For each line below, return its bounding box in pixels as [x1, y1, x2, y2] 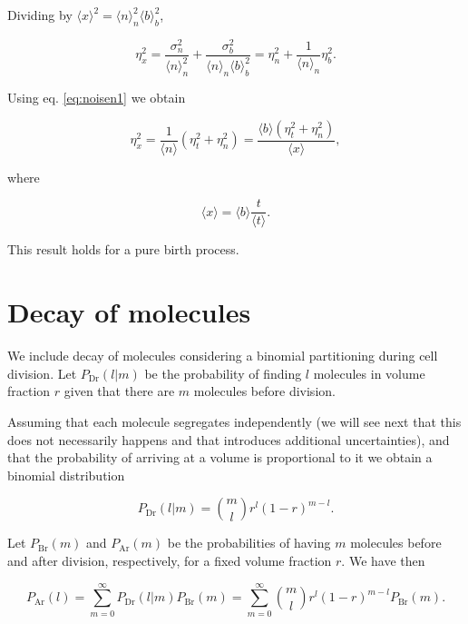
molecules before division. [193, 381, 336, 401]
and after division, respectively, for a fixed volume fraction [7, 550, 332, 570]
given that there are [63, 381, 175, 401]
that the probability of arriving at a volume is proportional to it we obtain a [7, 448, 433, 467]
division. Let [7, 363, 77, 382]
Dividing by [7, 5, 73, 24]
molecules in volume [313, 363, 425, 382]
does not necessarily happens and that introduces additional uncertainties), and [7, 430, 450, 449]
